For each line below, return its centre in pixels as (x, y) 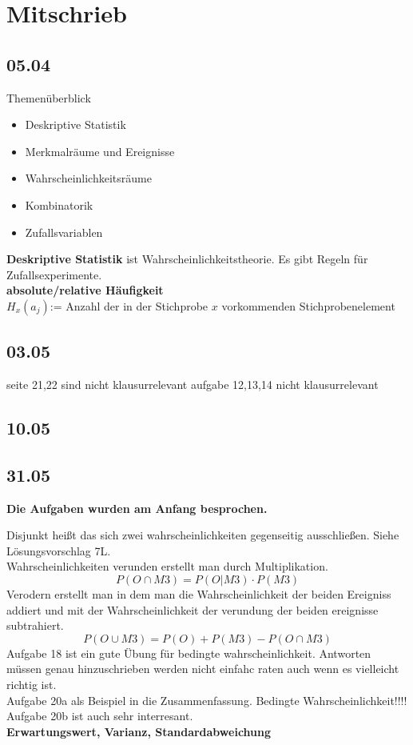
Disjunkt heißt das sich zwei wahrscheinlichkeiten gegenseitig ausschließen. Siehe (203, 535)
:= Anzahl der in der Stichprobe (129, 305)
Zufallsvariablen (64, 232)
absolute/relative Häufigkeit (85, 290)
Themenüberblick (49, 97)
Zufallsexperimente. (54, 274)
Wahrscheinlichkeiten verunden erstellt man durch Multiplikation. (167, 566)
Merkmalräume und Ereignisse (100, 151)
